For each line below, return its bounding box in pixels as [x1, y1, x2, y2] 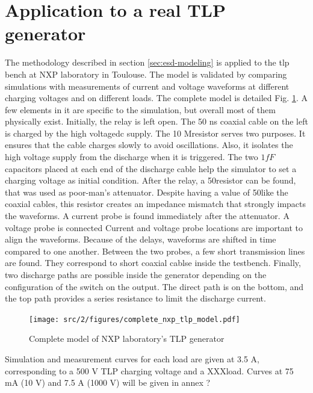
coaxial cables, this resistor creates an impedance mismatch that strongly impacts [5, 197, 306, 210]
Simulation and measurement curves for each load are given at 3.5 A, [5, 353, 260, 365]
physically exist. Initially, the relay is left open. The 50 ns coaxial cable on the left [5, 115, 308, 128]
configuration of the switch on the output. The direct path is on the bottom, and [5, 280, 304, 292]
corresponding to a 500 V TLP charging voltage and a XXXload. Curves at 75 [5, 364, 294, 377]
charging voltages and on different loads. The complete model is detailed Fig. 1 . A [5, 91, 308, 104]
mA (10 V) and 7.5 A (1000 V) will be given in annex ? [5, 376, 211, 389]
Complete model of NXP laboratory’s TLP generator [29, 332, 225, 345]
